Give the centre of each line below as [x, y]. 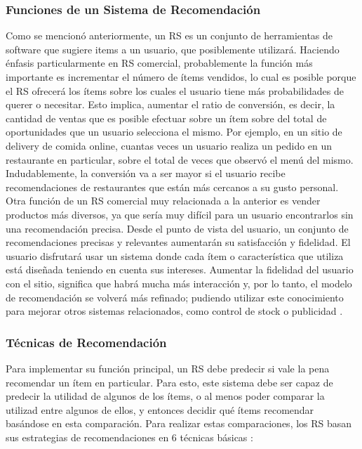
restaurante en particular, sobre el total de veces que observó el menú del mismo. [180, 159]
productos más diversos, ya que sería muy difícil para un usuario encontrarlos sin [180, 214]
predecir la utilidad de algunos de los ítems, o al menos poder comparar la [165, 396]
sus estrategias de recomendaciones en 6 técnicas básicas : [129, 437]
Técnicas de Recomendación [86, 342]
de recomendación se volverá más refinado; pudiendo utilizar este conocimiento [175, 297]
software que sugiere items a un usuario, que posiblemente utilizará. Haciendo [173, 49]
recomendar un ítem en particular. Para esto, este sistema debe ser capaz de [169, 382]
